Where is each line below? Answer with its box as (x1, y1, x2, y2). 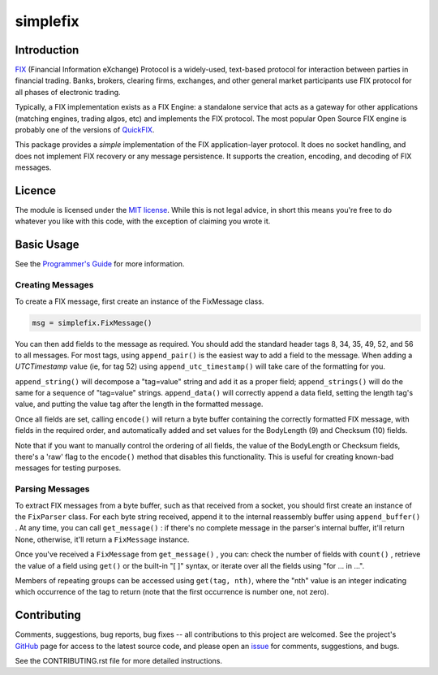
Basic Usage (15, 238, 79, 252)
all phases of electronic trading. (15, 87, 121, 97)
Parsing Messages (15, 483, 90, 495)
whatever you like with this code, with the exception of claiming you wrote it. (15, 216, 271, 227)
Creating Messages (15, 279, 94, 291)
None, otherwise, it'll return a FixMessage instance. (15, 534, 190, 544)
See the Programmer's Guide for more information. (15, 259, 185, 269)
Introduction (15, 43, 79, 57)
